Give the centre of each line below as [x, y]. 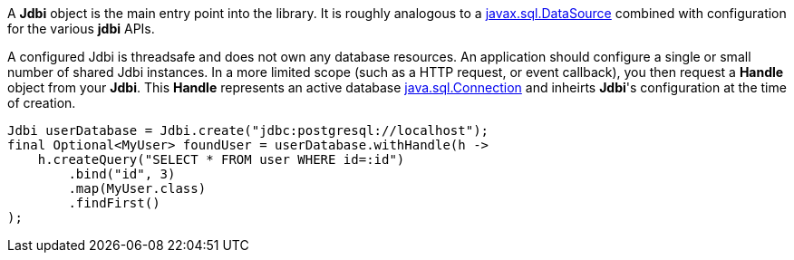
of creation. [42, 103]
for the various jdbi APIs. [81, 29]
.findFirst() [114, 203]
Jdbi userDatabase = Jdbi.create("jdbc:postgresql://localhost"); [248, 130]
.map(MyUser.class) [137, 188]
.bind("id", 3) [122, 174]
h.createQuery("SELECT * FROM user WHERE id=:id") [221, 159]
